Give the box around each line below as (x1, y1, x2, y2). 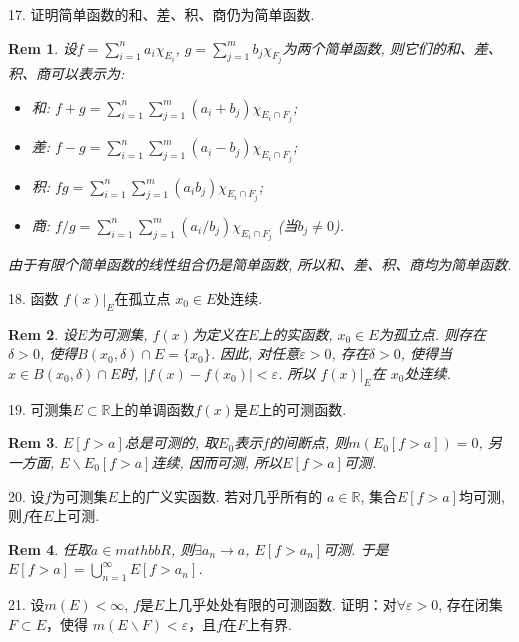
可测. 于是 (323, 538, 389, 559)
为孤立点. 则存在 (378, 323, 486, 344)
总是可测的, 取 (124, 432, 219, 453)
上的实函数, (258, 323, 333, 344)
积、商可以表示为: (8, 63, 125, 84)
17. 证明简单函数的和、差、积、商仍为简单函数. (8, 4, 315, 24)
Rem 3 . (8, 432, 59, 453)
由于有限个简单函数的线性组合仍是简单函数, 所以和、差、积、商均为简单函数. (8, 254, 512, 275)
